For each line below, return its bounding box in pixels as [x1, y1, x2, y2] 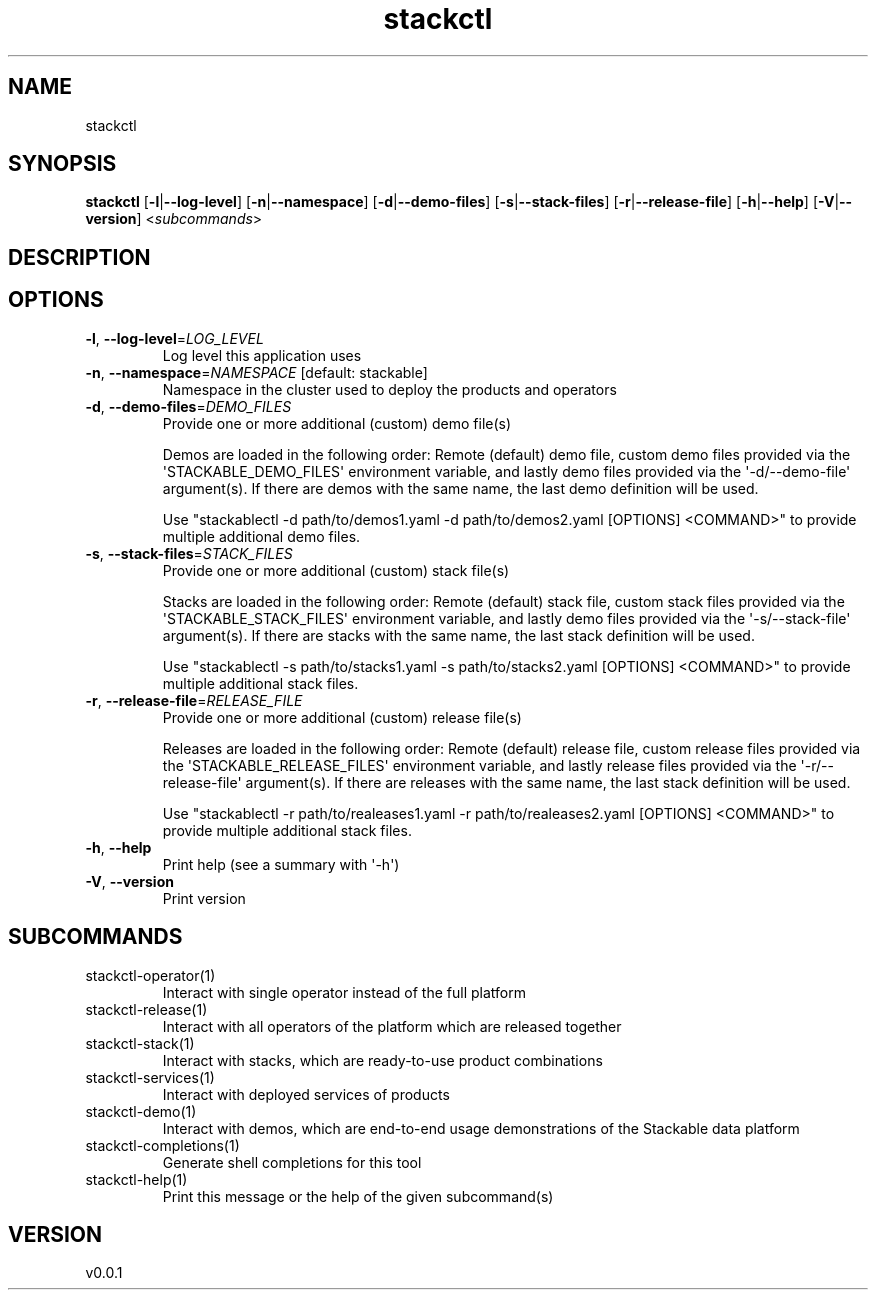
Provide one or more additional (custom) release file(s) [162, 708, 522, 726]
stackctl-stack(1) [85, 1034, 195, 1052]
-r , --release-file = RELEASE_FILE [85, 691, 303, 709]
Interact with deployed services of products [162, 1085, 450, 1103]
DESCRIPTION [8, 244, 151, 270]
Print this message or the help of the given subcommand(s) [162, 1187, 554, 1205]
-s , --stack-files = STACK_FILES [85, 544, 293, 562]
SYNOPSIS [8, 151, 117, 177]
